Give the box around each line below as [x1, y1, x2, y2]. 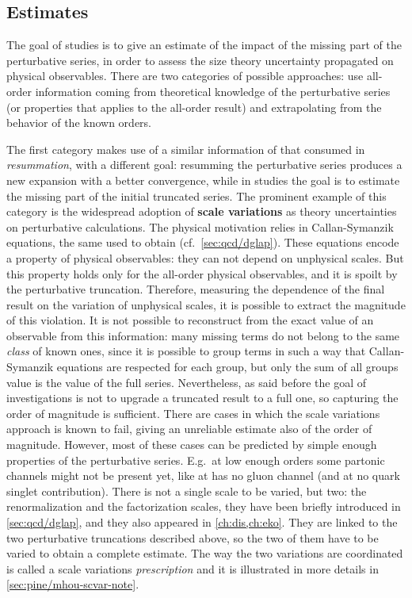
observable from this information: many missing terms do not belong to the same [6, 327, 400, 343]
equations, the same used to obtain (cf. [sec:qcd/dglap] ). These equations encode [6, 234, 399, 251]
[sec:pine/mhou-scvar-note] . [6, 576, 139, 592]
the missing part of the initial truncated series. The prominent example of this [6, 187, 387, 204]
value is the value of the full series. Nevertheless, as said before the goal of [6, 374, 367, 390]
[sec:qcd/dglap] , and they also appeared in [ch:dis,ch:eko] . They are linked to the [6, 514, 398, 531]
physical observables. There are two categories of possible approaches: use [6, 67, 364, 84]
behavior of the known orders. [6, 114, 151, 131]
